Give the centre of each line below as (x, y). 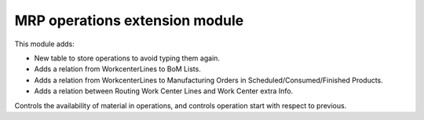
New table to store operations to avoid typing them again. (127, 58)
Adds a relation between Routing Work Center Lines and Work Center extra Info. (164, 91)
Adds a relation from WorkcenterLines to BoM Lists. (118, 69)
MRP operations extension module (129, 20)
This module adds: (44, 44)
